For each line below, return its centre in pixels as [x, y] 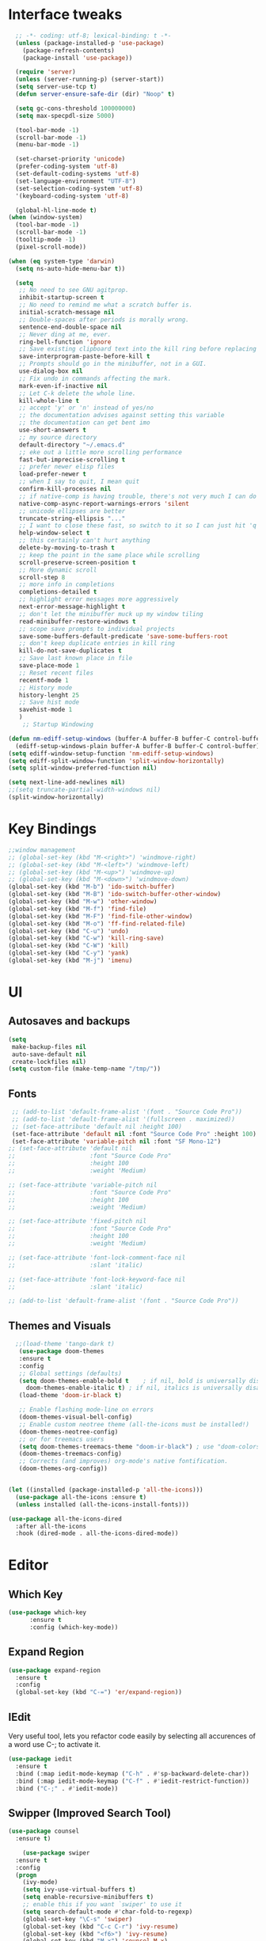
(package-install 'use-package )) [78, 58]
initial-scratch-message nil [66, 313]
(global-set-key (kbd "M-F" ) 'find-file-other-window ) [101, 916]
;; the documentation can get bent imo [84, 423]
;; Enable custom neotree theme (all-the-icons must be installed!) [134, 1424]
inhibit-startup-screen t [61, 298]
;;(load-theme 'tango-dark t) [65, 1344]
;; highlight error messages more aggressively [99, 599]
